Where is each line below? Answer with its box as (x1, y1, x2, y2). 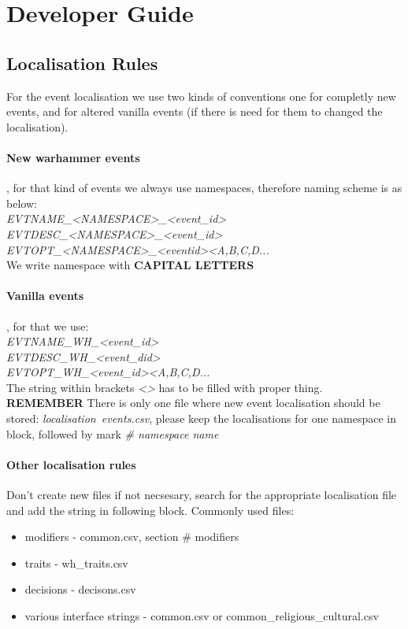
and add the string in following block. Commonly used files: (6, 501, 295, 518)
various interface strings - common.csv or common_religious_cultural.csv (24, 608, 379, 624)
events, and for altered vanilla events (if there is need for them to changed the (6, 103, 383, 120)
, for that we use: (6, 317, 89, 334)
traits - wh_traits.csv (24, 554, 128, 571)
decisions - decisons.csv (24, 581, 136, 598)
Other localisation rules (6, 456, 136, 472)
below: (6, 194, 37, 211)
